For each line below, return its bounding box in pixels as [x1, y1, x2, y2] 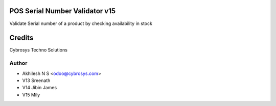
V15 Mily [22, 92, 40, 98]
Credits [9, 34, 34, 42]
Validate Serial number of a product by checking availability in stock [9, 20, 153, 26]
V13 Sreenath [22, 77, 51, 84]
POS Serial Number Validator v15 [9, 7, 116, 15]
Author [9, 60, 28, 67]
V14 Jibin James [22, 85, 57, 91]
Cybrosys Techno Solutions [9, 47, 67, 53]
